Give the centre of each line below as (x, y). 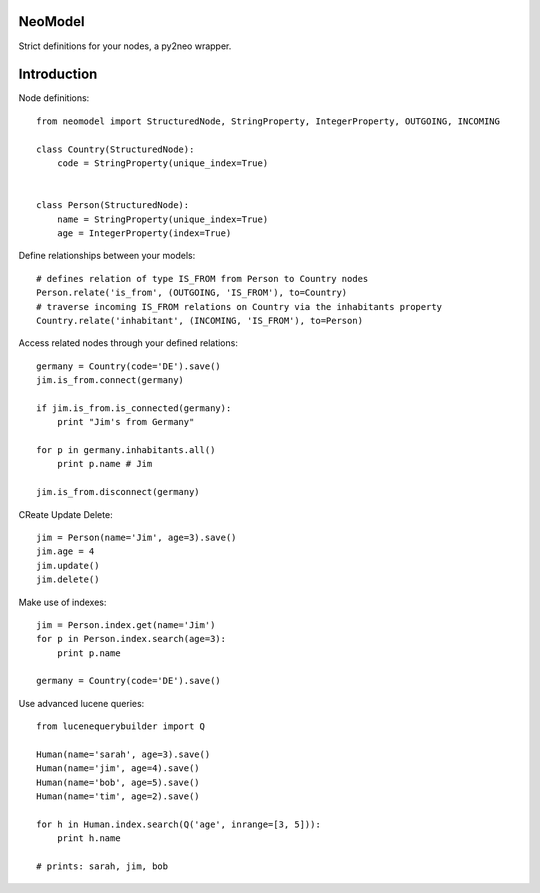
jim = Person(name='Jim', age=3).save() (136, 537)
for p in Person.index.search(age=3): (131, 639)
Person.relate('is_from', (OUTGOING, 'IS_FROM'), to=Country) (192, 293)
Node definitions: (54, 98)
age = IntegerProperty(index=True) (144, 233)
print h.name (88, 838)
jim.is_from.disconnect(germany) (118, 492)
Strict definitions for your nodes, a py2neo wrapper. (125, 46)
